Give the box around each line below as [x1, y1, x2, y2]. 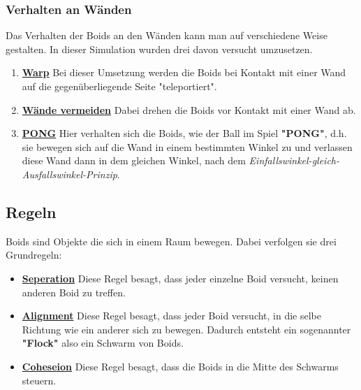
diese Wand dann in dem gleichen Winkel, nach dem [22, 153, 246, 168]
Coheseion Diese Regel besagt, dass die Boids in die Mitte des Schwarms [22, 359, 339, 373]
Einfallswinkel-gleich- [249, 153, 339, 168]
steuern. [22, 373, 57, 387]
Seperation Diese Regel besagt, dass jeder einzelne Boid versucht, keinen [22, 270, 339, 285]
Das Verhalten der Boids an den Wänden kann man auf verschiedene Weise [6, 28, 327, 43]
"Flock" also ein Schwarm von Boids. [22, 335, 184, 350]
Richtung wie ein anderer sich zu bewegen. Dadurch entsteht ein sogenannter [22, 322, 351, 336]
